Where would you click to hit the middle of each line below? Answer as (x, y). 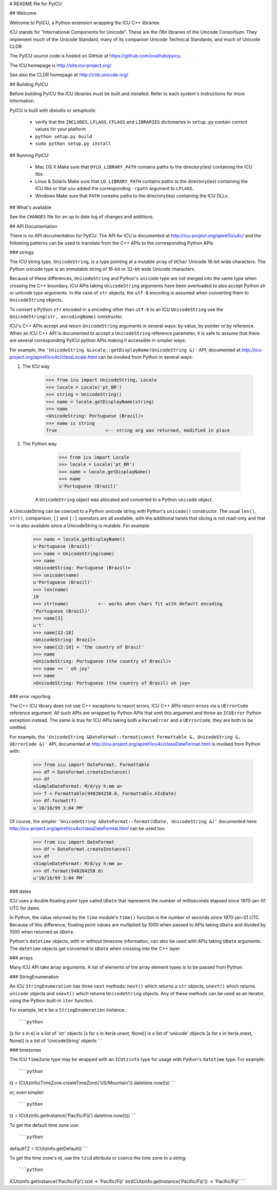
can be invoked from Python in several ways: (146, 357)
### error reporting (30, 696)
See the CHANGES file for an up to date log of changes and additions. (82, 217)
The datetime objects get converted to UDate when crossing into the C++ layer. (95, 949)
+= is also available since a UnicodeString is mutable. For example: (80, 525)
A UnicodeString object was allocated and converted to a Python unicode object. (124, 499)
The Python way (39, 444)
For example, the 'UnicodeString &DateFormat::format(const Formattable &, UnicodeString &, (125, 737)
